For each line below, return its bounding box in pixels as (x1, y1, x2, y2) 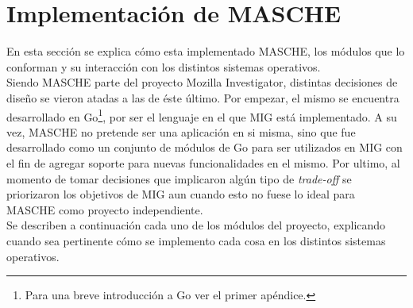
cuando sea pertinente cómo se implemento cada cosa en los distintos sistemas (6, 232, 386, 248)
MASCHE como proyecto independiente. (6, 201, 203, 218)
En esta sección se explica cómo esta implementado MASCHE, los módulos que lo (6, 43, 405, 60)
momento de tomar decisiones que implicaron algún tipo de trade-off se (6, 170, 352, 187)
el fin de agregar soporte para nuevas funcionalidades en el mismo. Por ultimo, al (6, 154, 400, 171)
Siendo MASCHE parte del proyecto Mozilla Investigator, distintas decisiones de (6, 74, 398, 90)
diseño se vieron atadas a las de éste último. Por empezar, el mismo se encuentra (6, 89, 399, 106)
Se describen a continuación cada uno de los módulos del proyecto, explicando (6, 217, 386, 233)
